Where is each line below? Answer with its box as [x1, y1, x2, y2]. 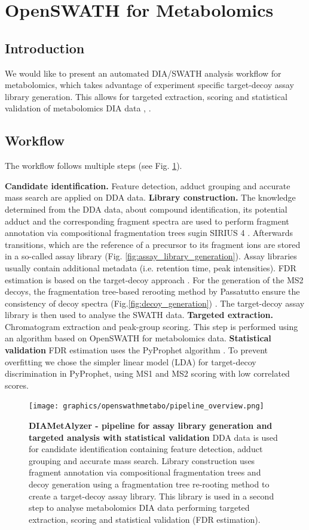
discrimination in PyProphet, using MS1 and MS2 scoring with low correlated [5, 367, 290, 380]
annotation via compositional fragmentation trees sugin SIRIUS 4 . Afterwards [5, 226, 293, 239]
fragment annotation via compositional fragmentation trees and [29, 466, 261, 478]
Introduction [5, 38, 85, 57]
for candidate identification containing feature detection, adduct [29, 443, 263, 455]
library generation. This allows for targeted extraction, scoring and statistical [5, 90, 287, 102]
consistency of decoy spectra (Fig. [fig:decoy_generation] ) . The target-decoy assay [5, 296, 305, 309]
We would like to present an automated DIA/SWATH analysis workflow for [5, 66, 282, 79]
